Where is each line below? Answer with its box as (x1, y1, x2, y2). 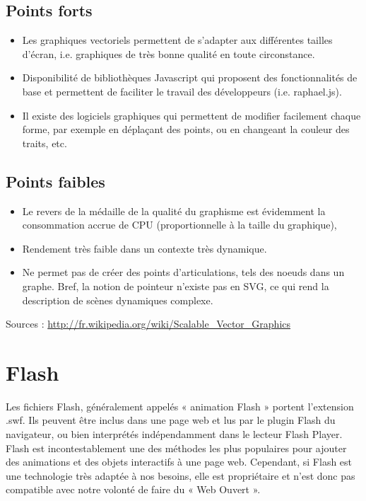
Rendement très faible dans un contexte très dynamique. (22, 241, 267, 255)
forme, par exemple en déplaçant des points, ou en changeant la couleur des (22, 122, 350, 137)
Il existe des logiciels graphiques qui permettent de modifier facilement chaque (22, 108, 361, 122)
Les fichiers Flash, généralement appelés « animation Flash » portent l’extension (6, 398, 354, 413)
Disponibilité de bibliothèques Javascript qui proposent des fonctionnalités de (22, 70, 358, 85)
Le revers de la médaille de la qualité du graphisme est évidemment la (22, 203, 326, 218)
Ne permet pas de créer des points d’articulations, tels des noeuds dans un (22, 265, 345, 280)
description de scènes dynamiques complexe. (22, 292, 213, 307)
